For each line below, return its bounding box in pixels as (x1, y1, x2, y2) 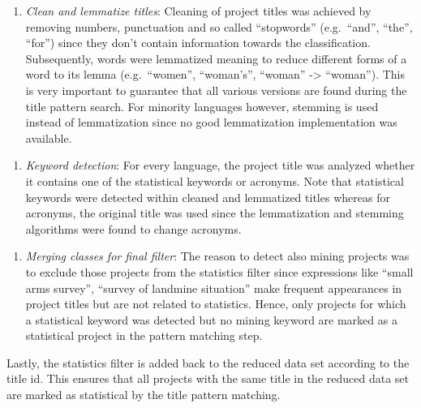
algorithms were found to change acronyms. (25, 220, 242, 237)
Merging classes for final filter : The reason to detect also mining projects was (25, 247, 410, 264)
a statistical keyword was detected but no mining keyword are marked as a (25, 311, 397, 328)
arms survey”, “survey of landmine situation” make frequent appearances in (25, 279, 402, 296)
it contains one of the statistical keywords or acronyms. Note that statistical (25, 172, 404, 189)
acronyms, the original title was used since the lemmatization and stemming (25, 204, 404, 221)
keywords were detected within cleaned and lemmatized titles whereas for (25, 188, 390, 205)
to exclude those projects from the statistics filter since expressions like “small (25, 263, 414, 280)
